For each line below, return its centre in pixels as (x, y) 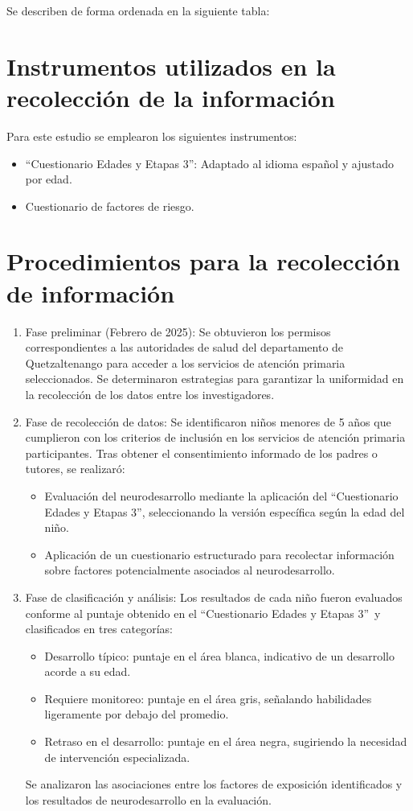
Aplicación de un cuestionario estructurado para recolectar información (219, 554)
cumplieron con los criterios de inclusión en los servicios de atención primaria (215, 437)
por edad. (49, 179)
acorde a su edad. (88, 671)
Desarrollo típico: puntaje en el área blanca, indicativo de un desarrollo (219, 655)
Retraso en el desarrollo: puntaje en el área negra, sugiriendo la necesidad (226, 741)
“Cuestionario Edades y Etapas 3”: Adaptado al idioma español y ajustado (209, 163)
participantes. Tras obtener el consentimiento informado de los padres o (201, 453)
